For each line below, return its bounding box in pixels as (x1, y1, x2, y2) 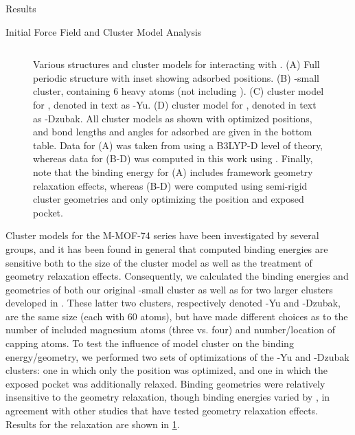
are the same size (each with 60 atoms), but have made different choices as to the (5, 309, 348, 323)
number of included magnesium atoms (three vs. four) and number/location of (5, 322, 335, 337)
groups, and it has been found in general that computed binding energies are (5, 241, 328, 256)
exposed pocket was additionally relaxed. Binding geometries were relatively (5, 376, 325, 390)
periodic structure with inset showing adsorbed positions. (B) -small (33, 70, 320, 85)
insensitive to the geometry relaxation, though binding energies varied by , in (5, 390, 330, 404)
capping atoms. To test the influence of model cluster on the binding (5, 336, 294, 350)
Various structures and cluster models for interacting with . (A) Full (33, 57, 320, 71)
